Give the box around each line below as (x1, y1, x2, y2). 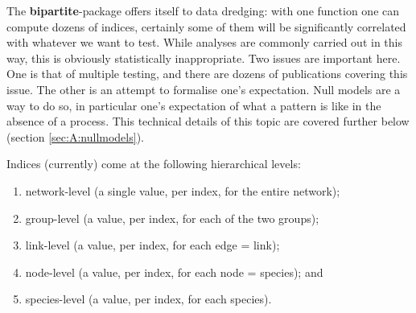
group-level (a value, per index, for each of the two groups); (25, 209, 319, 226)
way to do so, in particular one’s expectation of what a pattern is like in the (6, 97, 381, 113)
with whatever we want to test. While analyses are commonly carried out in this (6, 34, 402, 51)
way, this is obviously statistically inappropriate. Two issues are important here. (6, 49, 401, 66)
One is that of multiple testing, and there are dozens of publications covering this (6, 65, 408, 82)
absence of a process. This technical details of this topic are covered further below (6, 113, 410, 130)
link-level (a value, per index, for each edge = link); (25, 237, 280, 253)
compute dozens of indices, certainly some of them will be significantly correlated (6, 18, 406, 35)
